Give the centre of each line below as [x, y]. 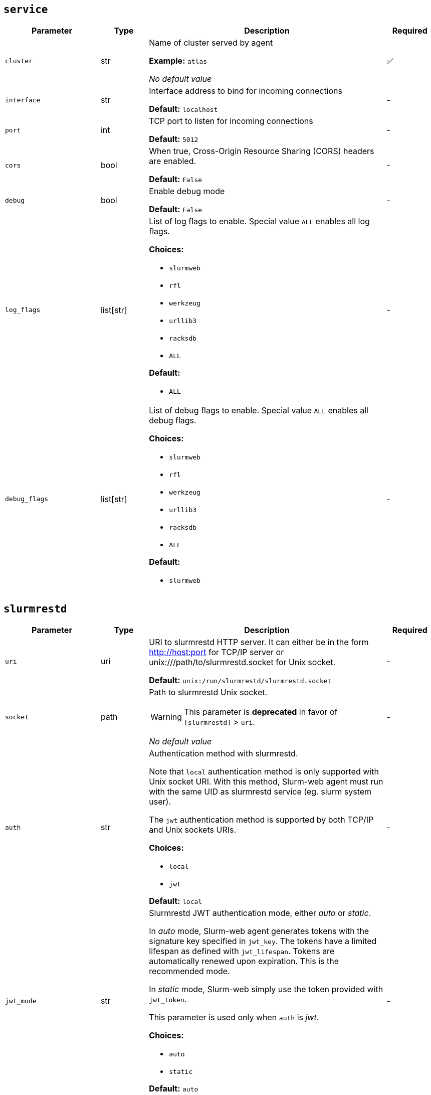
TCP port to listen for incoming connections [231, 121]
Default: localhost [183, 109]
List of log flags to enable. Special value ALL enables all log [259, 221]
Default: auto [174, 1089]
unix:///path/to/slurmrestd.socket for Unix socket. [242, 662]
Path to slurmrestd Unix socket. [208, 692]
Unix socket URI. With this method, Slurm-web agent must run [266, 782]
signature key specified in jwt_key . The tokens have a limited [263, 941]
